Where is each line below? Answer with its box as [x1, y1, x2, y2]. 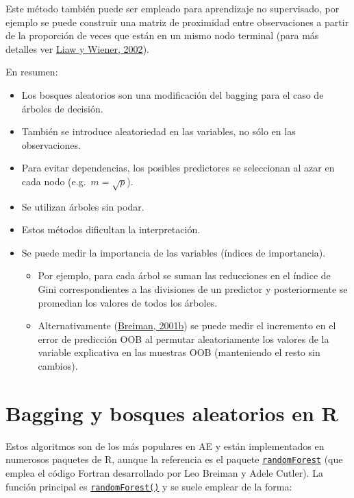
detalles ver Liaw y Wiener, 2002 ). [5, 41, 149, 56]
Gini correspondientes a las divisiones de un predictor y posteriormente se [38, 282, 348, 296]
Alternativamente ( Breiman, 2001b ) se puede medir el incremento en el [38, 318, 336, 333]
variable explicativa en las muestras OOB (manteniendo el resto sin [38, 345, 320, 359]
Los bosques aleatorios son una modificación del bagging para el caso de [21, 87, 324, 102]
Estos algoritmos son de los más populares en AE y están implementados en [5, 438, 325, 453]
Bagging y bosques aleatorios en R [5, 399, 338, 427]
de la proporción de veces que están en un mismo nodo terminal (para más [5, 28, 319, 43]
